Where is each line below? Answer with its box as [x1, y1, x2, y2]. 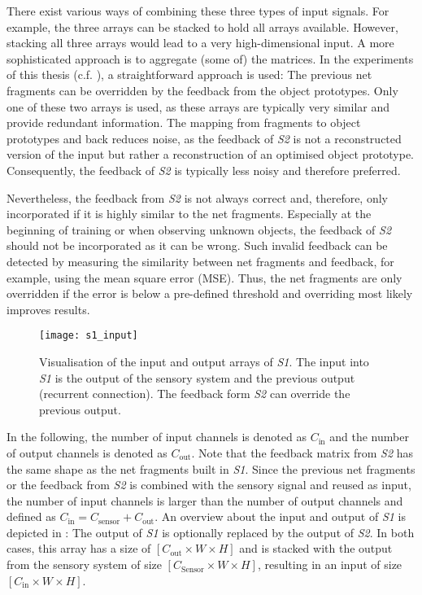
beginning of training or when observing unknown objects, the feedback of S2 [7, 221, 392, 238]
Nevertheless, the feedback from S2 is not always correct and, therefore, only [7, 189, 388, 206]
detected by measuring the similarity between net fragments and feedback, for [7, 252, 394, 269]
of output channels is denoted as [7, 444, 167, 461]
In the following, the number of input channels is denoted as [7, 428, 307, 445]
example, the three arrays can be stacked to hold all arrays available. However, [7, 18, 398, 35]
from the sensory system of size [7, 556, 162, 573]
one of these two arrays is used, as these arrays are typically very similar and [7, 98, 390, 115]
